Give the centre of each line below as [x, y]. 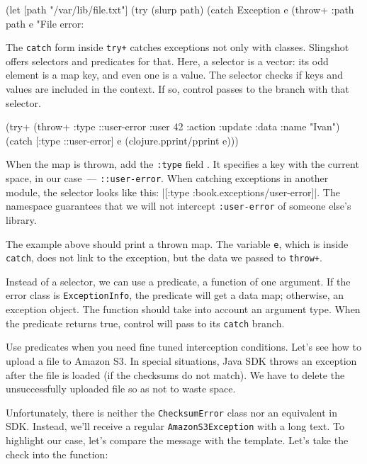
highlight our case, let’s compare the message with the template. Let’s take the [177, 440]
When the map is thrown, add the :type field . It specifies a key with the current [182, 164]
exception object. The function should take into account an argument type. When [183, 309]
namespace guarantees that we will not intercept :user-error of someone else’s [179, 206]
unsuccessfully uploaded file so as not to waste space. [121, 389]
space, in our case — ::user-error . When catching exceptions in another [167, 178]
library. [21, 219]
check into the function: [57, 454]
